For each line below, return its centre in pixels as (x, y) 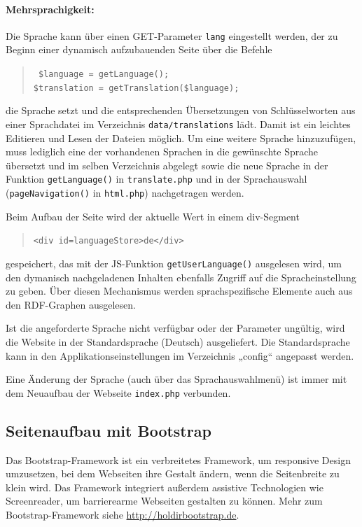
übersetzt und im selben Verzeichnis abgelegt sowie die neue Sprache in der (167, 165)
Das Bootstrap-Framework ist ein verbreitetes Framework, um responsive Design (178, 459)
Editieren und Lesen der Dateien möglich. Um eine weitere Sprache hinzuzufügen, (181, 138)
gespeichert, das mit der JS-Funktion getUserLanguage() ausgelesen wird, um (174, 263)
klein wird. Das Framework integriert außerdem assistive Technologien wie (165, 487)
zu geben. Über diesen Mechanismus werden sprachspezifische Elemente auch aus (179, 291)
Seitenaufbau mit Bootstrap (109, 430)
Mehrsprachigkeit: (50, 9)
